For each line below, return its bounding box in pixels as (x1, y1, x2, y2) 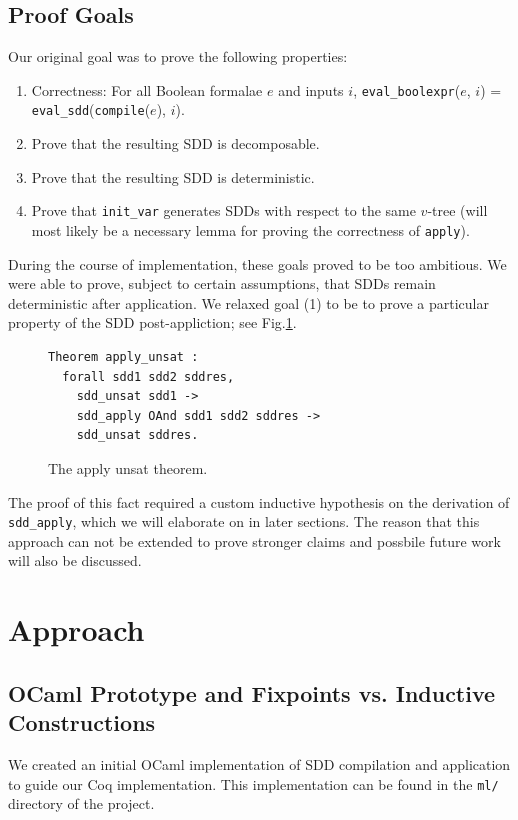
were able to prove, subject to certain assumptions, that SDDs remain (8, 273, 436, 294)
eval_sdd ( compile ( (31, 99, 151, 120)
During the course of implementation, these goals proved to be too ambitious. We (8, 253, 507, 274)
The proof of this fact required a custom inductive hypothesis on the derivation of (8, 491, 510, 512)
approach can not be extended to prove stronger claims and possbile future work (8, 530, 501, 551)
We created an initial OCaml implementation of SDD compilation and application (8, 753, 511, 774)
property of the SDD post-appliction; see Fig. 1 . (8, 312, 297, 333)
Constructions (8, 707, 156, 738)
